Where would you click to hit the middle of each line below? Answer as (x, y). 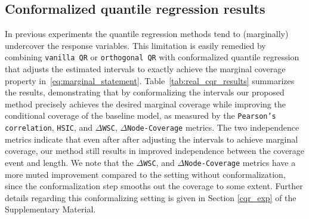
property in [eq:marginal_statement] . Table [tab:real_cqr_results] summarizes (150, 80)
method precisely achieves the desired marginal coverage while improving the (145, 104)
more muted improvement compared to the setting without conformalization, (145, 174)
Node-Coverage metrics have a (240, 162)
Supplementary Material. (50, 209)
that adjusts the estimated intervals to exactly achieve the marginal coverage (145, 69)
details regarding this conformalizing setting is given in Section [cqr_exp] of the (151, 197)
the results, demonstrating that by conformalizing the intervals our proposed (145, 92)
